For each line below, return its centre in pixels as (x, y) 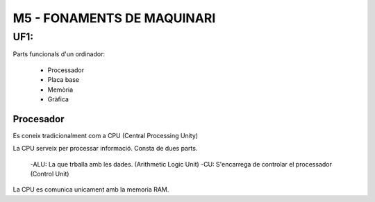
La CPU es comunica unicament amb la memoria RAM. (91, 190)
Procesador (39, 119)
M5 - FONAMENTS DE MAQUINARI (114, 18)
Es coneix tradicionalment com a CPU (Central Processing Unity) (105, 135)
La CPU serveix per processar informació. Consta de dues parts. (105, 149)
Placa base (64, 80)
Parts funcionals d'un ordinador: (59, 54)
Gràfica (58, 99)
